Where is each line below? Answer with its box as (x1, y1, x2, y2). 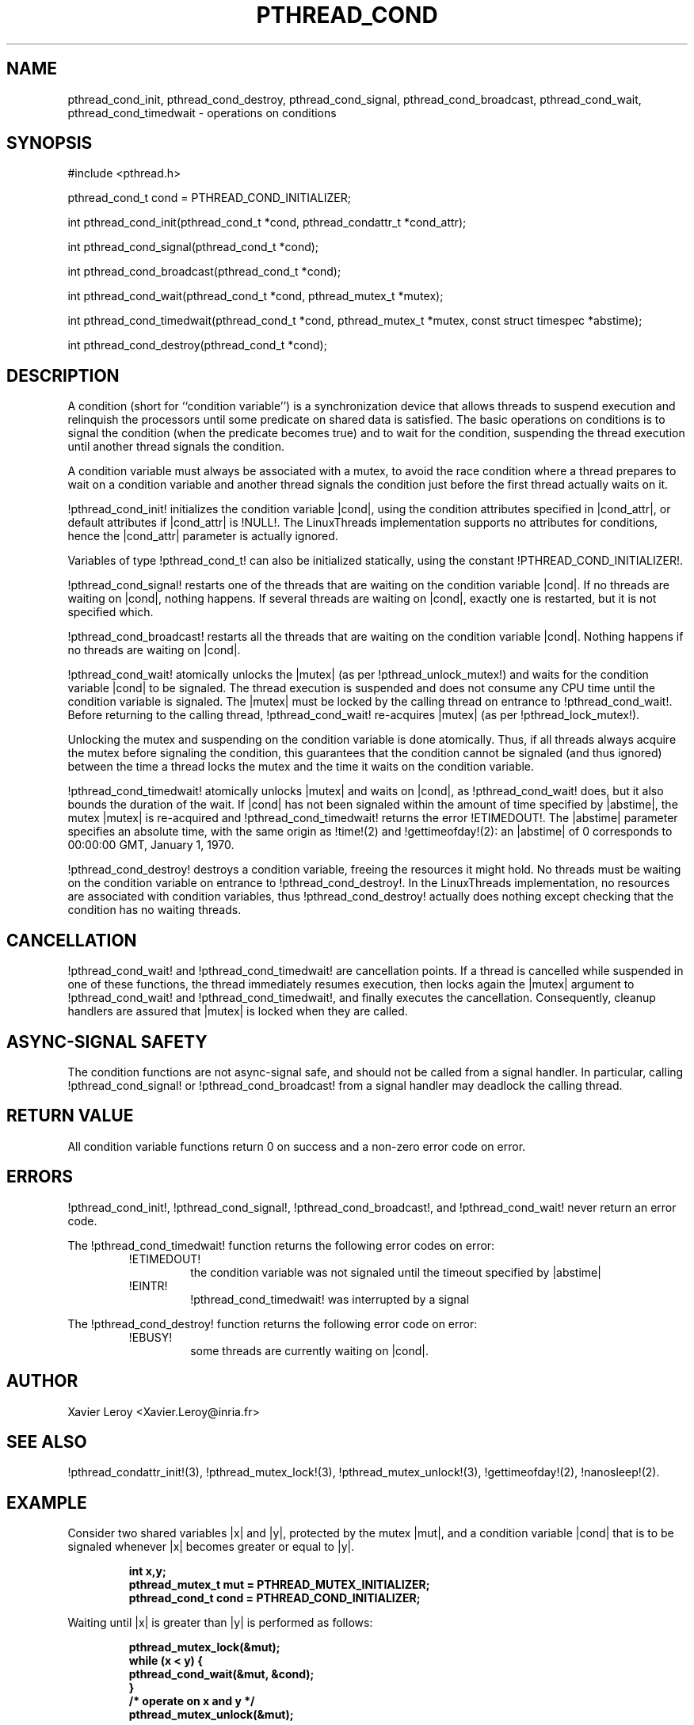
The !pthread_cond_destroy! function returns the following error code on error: (67, 1316, 478, 1331)
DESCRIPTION (6, 365, 120, 386)
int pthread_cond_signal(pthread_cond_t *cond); (67, 240, 319, 254)
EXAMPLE (6, 1492, 87, 1513)
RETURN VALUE (6, 1106, 134, 1126)
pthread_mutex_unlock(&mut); (128, 1708, 294, 1722)
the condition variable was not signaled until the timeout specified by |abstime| (190, 1265, 601, 1279)
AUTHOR (6, 1371, 78, 1392)
